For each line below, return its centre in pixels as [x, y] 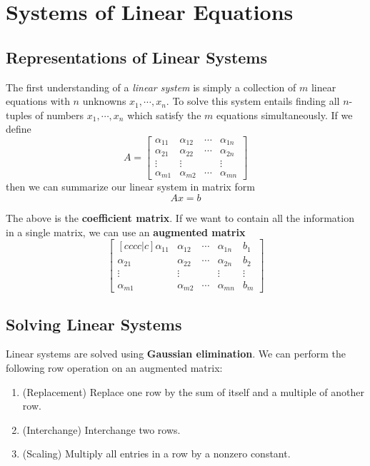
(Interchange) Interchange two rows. [101, 429]
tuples [19, 115]
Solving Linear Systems [94, 324]
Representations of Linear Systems [137, 57]
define [19, 129]
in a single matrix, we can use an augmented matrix [126, 232]
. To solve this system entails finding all [253, 101]
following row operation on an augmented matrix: [114, 368]
